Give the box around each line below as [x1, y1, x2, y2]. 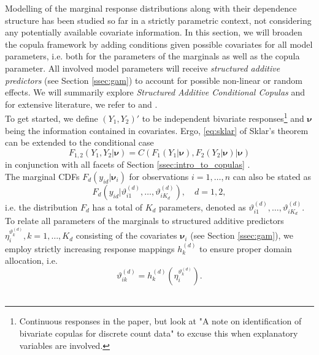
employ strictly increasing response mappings [5, 242, 175, 255]
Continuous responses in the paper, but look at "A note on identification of [19, 315, 302, 327]
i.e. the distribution [5, 200, 78, 213]
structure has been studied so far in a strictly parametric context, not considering [5, 13, 312, 26]
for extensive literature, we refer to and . [5, 97, 158, 110]
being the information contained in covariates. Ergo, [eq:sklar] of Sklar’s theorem [5, 124, 309, 136]
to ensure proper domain [199, 242, 292, 255]
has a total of [92, 200, 142, 213]
